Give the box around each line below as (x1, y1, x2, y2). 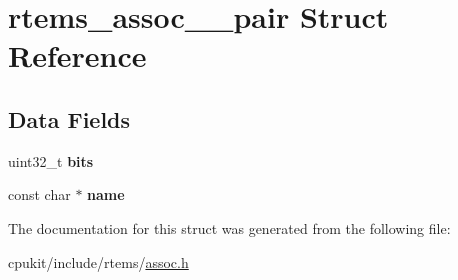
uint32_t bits (8, 150, 94, 171)
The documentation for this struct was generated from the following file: (8, 217, 451, 238)
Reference (8, 35, 147, 76)
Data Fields (8, 103, 131, 134)
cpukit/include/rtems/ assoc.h (8, 251, 189, 272)
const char (8, 184, 71, 205)
